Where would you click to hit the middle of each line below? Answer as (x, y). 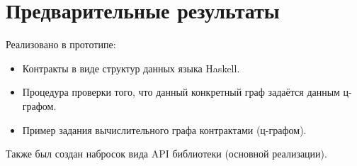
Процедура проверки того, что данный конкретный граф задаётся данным (181, 92)
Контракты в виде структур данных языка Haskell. (131, 68)
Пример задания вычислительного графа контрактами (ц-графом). (164, 129)
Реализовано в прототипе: (61, 44)
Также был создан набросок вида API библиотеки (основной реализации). (166, 154)
